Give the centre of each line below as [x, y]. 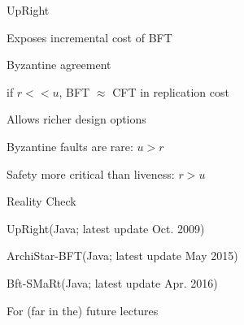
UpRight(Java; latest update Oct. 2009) [106, 228]
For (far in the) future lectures [83, 310]
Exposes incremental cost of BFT [89, 37]
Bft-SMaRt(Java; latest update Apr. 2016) [112, 282]
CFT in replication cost [171, 91]
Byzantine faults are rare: [70, 146]
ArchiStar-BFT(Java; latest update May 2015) [122, 256]
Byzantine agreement [59, 65]
